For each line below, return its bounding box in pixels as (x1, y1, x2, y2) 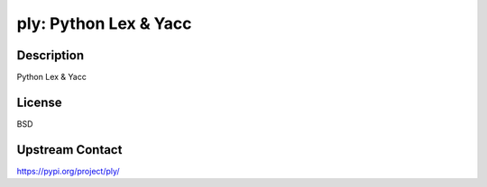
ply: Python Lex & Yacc (16, 13, 192, 33)
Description (16, 48, 85, 63)
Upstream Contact (16, 142, 123, 157)
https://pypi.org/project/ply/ (16, 165, 121, 176)
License (16, 94, 62, 110)
